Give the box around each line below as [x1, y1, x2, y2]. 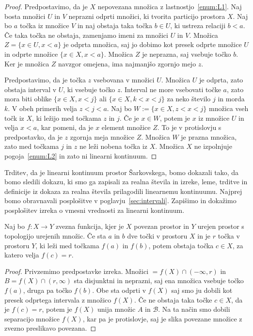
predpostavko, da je [4, 131, 63, 142]
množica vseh [209, 103, 249, 113]
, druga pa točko [23, 285, 72, 295]
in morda [218, 94, 245, 104]
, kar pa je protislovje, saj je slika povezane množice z [82, 313, 242, 323]
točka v [218, 231, 240, 241]
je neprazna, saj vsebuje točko [142, 48, 231, 59]
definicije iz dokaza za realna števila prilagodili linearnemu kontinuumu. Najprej [4, 186, 242, 196]
